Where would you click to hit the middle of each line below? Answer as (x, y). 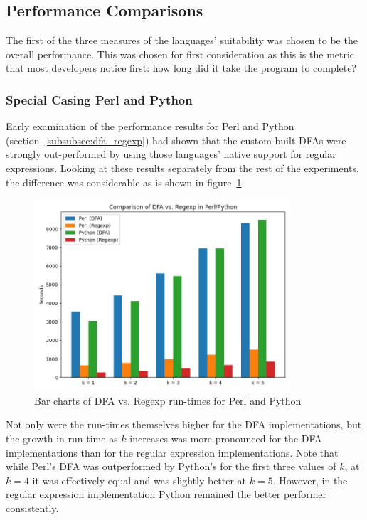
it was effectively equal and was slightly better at (139, 480)
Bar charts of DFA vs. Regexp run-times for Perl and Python (168, 400)
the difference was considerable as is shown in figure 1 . (125, 182)
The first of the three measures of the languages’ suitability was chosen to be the (182, 40)
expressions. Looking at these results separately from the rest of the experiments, (182, 168)
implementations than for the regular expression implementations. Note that (172, 452)
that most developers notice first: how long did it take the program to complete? (181, 68)
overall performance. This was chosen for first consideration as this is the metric (180, 54)
